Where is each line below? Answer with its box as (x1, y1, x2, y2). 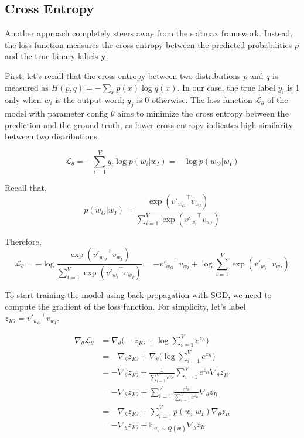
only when (5, 94, 42, 106)
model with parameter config (5, 107, 108, 119)
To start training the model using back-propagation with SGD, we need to (5, 289, 272, 301)
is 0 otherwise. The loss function (136, 94, 252, 106)
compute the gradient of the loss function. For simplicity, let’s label (5, 300, 246, 312)
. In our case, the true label (177, 81, 275, 93)
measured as (5, 81, 49, 93)
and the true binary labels (5, 50, 98, 62)
